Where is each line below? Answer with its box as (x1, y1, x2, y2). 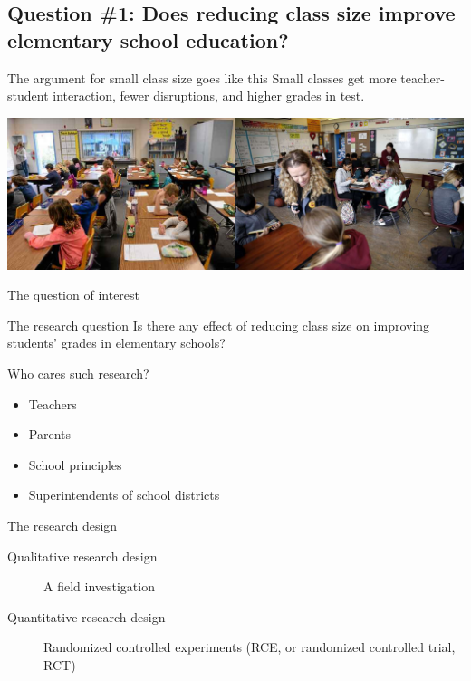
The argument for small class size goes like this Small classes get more (7, 68, 397, 87)
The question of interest (7, 285, 140, 304)
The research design (7, 515, 118, 534)
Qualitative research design (7, 546, 158, 565)
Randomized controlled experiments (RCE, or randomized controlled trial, (43, 638, 456, 657)
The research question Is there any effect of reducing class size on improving (7, 315, 430, 334)
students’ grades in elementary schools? (7, 333, 226, 352)
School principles (28, 455, 122, 474)
